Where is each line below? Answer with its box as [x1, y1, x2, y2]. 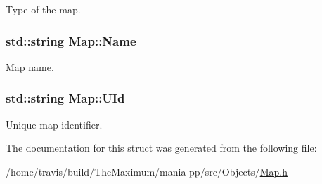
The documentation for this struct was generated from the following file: [6, 140, 317, 155]
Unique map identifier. [6, 117, 103, 131]
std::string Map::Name [6, 32, 136, 49]
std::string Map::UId [6, 89, 125, 107]
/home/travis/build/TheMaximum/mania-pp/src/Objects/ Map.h [6, 164, 288, 178]
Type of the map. [6, 2, 81, 16]
